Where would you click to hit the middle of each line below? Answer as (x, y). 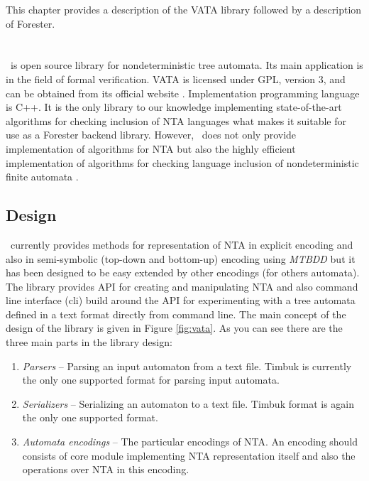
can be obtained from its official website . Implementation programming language (183, 93)
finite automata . (42, 177)
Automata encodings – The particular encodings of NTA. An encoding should (190, 442)
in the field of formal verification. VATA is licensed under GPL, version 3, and (176, 79)
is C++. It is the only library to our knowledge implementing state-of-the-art (174, 107)
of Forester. (31, 23)
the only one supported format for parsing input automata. (151, 380)
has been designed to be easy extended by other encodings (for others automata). (183, 272)
